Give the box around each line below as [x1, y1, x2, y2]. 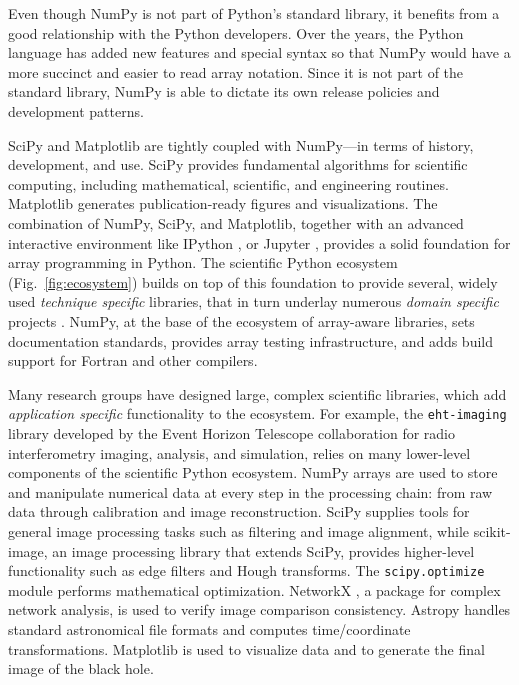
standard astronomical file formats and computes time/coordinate [8, 618, 411, 639]
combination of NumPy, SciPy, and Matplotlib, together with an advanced [8, 212, 464, 233]
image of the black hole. [8, 658, 154, 679]
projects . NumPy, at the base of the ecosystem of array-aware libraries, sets [8, 310, 475, 331]
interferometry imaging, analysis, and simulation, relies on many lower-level [8, 442, 471, 463]
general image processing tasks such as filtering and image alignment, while [8, 520, 469, 541]
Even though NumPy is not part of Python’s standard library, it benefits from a [8, 3, 500, 23]
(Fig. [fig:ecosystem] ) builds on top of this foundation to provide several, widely [8, 271, 498, 292]
